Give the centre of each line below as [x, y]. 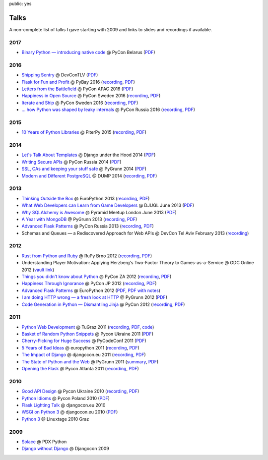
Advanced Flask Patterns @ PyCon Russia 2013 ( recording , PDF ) [88, 226]
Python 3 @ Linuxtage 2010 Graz [55, 419]
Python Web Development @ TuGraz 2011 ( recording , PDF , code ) [88, 327]
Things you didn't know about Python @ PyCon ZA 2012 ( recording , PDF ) [97, 277]
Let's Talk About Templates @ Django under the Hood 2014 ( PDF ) [89, 155]
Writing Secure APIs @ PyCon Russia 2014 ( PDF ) [71, 162]
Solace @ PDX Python [44, 442]
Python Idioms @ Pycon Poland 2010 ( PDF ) [66, 398]
